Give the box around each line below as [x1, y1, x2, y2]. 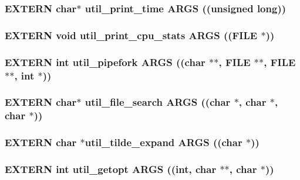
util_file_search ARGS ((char [85, 95, 231, 109]
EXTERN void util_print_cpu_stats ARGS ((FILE [5, 27, 258, 42]
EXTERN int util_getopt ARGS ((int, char [5, 161, 217, 176]
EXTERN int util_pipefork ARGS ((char [5, 54, 205, 69]
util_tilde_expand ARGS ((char [85, 135, 242, 150]
